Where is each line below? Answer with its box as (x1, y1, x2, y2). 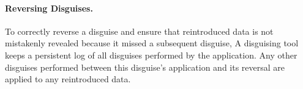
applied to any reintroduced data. (5, 73, 131, 85)
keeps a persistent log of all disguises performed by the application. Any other (5, 48, 297, 61)
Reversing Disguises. (5, 1, 93, 14)
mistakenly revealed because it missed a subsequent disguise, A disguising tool (5, 37, 299, 49)
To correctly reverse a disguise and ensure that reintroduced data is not (5, 24, 274, 37)
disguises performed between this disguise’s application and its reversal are (5, 60, 285, 73)
